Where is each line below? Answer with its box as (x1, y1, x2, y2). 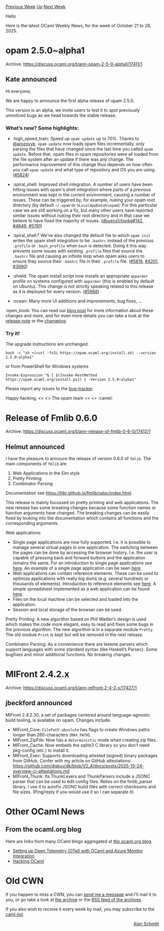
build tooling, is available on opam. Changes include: (5, 717, 111, 723)
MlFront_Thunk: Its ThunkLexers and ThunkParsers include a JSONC (12, 773, 150, 779)
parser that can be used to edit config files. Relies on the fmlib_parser (12, 778, 153, 784)
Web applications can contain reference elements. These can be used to (12, 571, 159, 576)
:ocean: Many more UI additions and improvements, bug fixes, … (12, 298, 143, 304)
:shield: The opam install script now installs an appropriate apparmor (12, 273, 148, 279)
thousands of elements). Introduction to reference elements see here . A (12, 581, 156, 587)
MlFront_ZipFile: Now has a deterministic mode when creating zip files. (12, 737, 157, 743)
